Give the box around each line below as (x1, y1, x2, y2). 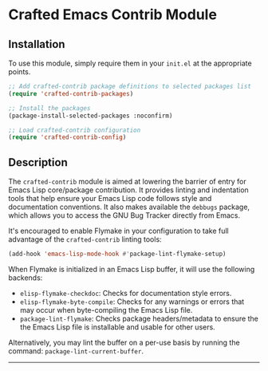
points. (8, 67, 31, 77)
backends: (8, 273, 43, 282)
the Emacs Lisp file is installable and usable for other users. (19, 322, 215, 332)
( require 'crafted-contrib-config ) (8, 133, 127, 141)
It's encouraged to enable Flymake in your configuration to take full (8, 226, 229, 236)
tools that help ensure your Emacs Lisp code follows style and (8, 194, 212, 203)
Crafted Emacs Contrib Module (8, 6, 218, 24)
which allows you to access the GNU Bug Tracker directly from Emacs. (8, 211, 241, 220)
